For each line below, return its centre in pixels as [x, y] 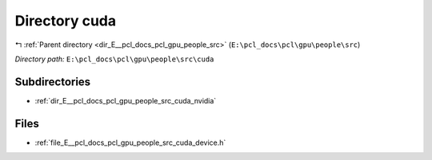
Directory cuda [65, 21]
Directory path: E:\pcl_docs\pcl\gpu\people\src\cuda [114, 59]
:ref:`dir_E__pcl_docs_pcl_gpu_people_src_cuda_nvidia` [126, 100]
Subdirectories [53, 82]
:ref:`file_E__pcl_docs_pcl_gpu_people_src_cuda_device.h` [130, 142]
